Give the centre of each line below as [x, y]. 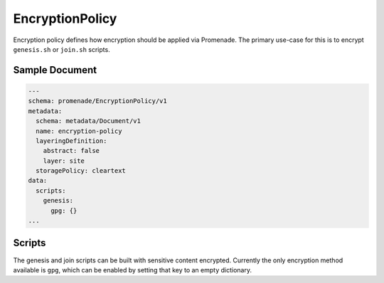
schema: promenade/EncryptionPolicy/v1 [97, 101]
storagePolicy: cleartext [81, 171]
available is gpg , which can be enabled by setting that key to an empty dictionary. [133, 269]
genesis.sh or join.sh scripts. [62, 49]
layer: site [64, 161]
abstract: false [71, 151]
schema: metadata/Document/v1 [89, 121]
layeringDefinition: [71, 141]
